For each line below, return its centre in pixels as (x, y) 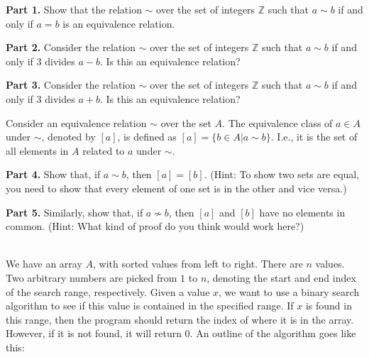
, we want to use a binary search (289, 291)
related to (104, 150)
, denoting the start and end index (281, 277)
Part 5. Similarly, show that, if (75, 212)
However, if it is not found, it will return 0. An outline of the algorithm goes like (181, 333)
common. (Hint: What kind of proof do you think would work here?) (155, 226)
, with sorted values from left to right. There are (198, 264)
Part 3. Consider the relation (71, 85)
